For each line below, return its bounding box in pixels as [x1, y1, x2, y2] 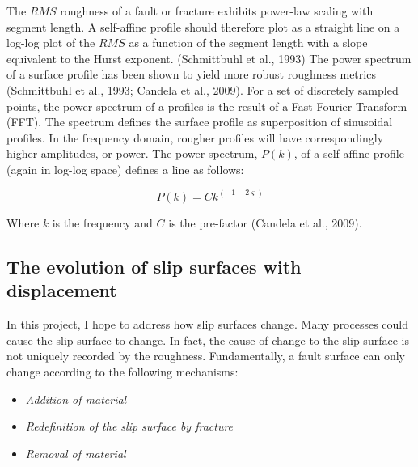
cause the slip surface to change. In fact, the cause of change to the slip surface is [6, 331, 409, 348]
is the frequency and [52, 214, 153, 231]
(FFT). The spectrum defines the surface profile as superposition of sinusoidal [6, 113, 393, 130]
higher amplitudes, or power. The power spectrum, [6, 145, 258, 162]
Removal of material [25, 444, 126, 461]
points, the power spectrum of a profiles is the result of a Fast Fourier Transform [6, 97, 407, 114]
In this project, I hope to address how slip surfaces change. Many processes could [6, 316, 409, 333]
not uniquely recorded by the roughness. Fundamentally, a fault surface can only [6, 347, 405, 364]
